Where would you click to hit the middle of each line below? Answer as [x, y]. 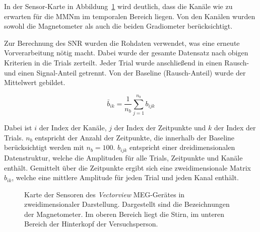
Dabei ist [18, 128]
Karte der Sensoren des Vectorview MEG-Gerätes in [105, 194]
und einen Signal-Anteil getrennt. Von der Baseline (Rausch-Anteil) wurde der [125, 72]
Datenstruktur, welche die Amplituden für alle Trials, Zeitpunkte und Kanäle [123, 157]
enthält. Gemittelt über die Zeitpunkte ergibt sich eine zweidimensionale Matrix [127, 167]
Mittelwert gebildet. [35, 82]
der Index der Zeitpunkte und [160, 128]
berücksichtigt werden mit [44, 147]
